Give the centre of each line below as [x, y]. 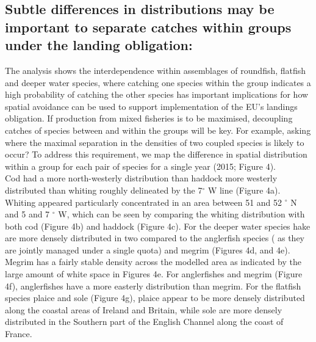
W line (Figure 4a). [244, 190]
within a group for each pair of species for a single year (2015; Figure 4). [140, 166]
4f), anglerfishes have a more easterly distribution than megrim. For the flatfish [153, 286]
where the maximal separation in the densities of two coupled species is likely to [155, 142]
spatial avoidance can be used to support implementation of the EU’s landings [151, 106]
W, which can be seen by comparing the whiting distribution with [181, 214]
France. [19, 334]
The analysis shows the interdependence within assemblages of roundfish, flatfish [156, 70]
